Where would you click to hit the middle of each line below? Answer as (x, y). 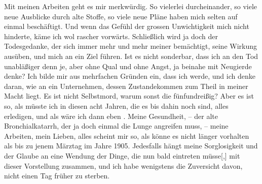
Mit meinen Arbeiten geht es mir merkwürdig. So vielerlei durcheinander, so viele (130, 6)
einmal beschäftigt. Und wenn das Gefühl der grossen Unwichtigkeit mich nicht (127, 26)
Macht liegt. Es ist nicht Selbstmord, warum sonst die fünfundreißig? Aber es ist (129, 96)
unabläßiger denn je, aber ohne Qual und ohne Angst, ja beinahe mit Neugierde (128, 66)
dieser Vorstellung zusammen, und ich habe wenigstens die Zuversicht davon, (123, 165)
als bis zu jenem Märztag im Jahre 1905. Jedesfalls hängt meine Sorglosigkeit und (131, 146)
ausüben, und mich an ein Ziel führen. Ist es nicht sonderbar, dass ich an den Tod (131, 56)
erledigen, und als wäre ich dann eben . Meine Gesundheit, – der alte (111, 116)
